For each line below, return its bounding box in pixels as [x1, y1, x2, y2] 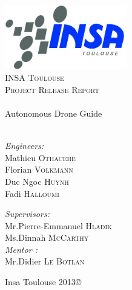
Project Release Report [5, 83, 99, 95]
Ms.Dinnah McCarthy [5, 231, 89, 244]
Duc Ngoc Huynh [5, 174, 69, 187]
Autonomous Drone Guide [5, 106, 102, 119]
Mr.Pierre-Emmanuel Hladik [5, 219, 112, 232]
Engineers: [5, 139, 44, 152]
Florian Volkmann [5, 163, 73, 176]
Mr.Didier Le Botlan [5, 255, 85, 268]
